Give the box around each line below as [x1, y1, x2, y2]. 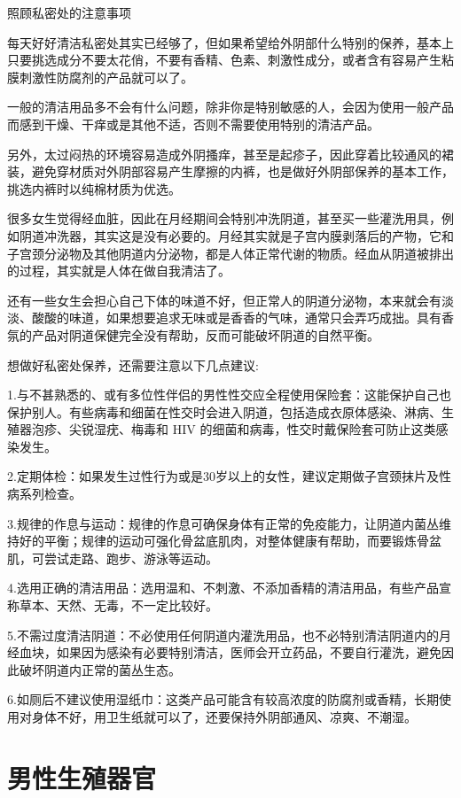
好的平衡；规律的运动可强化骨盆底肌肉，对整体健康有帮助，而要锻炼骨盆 [19, 531, 441, 550]
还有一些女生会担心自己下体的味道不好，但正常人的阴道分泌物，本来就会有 [7, 291, 441, 309]
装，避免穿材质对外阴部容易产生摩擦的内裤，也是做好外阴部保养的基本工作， [7, 162, 454, 181]
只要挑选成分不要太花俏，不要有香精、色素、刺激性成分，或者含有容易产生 [7, 50, 441, 69]
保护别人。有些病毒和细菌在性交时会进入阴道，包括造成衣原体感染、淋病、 [7, 402, 441, 421]
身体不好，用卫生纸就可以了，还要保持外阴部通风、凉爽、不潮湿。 [31, 708, 417, 725]
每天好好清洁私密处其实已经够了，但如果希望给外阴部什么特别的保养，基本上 [7, 33, 454, 51]
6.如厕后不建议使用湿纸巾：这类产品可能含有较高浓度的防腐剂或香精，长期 [7, 690, 439, 709]
